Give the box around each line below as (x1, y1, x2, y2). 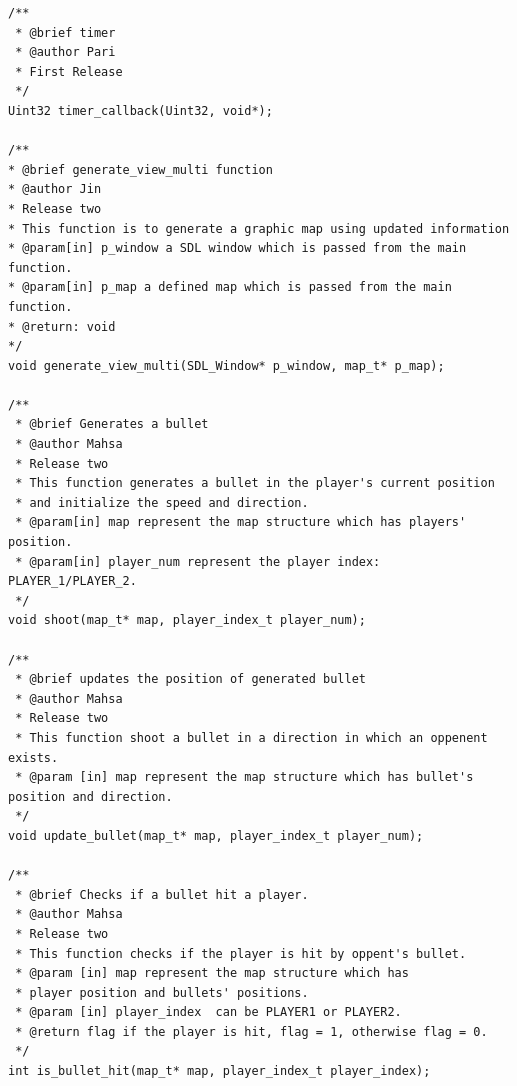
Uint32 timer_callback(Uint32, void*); (8, 103, 273, 118)
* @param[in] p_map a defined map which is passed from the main (8, 280, 452, 295)
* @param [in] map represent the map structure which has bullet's (15, 770, 474, 785)
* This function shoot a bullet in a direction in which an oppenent (15, 730, 488, 745)
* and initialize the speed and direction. (15, 495, 309, 510)
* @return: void (8, 319, 116, 334)
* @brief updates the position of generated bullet (15, 672, 366, 687)
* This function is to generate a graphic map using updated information (8, 221, 510, 236)
